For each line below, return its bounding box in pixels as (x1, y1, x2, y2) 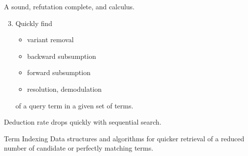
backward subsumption (27, 51, 96, 61)
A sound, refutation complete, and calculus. (4, 1, 135, 11)
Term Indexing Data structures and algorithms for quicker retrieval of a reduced (4, 133, 245, 143)
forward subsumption (27, 67, 90, 78)
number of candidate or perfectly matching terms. (4, 143, 154, 153)
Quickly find (15, 18, 52, 28)
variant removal (27, 34, 74, 45)
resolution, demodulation (27, 83, 102, 94)
